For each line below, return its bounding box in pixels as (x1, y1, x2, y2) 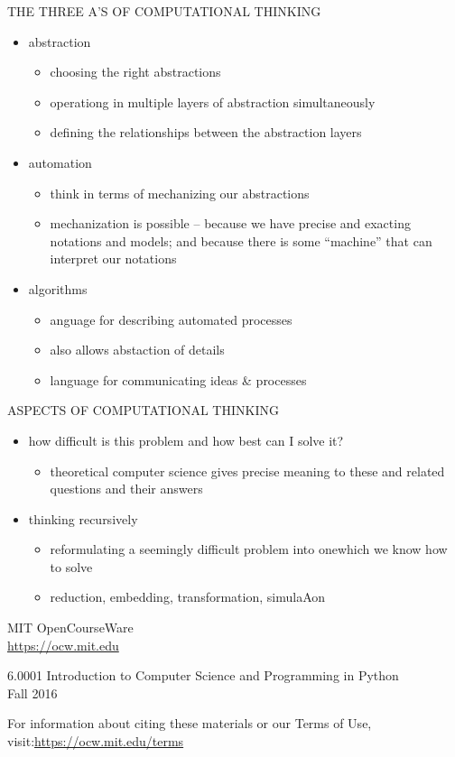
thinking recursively (28, 509, 138, 528)
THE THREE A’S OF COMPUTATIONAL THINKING (7, 2, 321, 20)
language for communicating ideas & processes (50, 370, 307, 389)
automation (28, 152, 92, 171)
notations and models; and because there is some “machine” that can (50, 231, 432, 250)
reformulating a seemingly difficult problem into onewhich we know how (50, 540, 448, 559)
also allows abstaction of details (50, 340, 225, 359)
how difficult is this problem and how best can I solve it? (28, 430, 344, 449)
